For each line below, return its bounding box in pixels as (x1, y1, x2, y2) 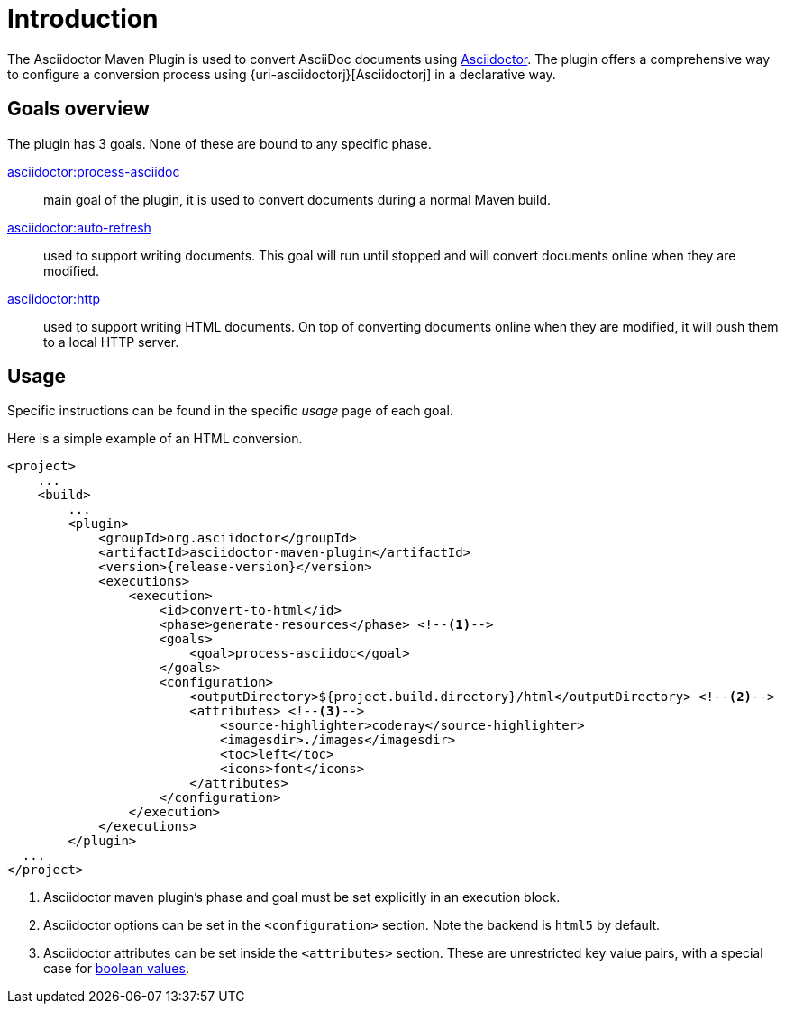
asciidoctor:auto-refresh (7, 219, 151, 235)
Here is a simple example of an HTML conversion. (7, 431, 303, 447)
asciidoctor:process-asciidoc (7, 163, 180, 179)
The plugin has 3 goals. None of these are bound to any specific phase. (7, 135, 432, 151)
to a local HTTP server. (43, 333, 179, 350)
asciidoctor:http (7, 290, 101, 306)
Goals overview (7, 97, 150, 121)
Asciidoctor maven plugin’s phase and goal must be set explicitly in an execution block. (43, 889, 561, 906)
